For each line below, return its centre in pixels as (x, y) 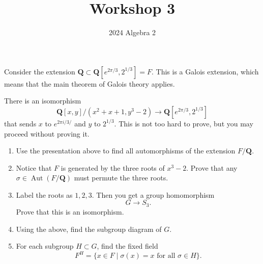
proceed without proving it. (47, 133)
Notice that (34, 167)
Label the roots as (44, 194)
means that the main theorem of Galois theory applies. (90, 83)
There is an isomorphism (43, 101)
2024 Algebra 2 (132, 32)
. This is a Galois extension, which (205, 71)
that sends (20, 123)
